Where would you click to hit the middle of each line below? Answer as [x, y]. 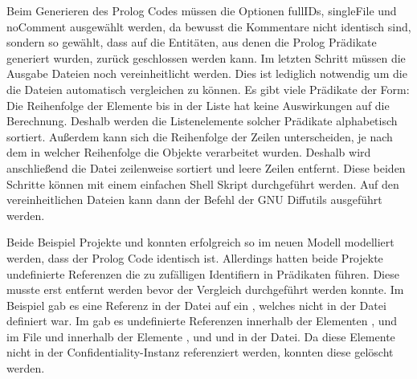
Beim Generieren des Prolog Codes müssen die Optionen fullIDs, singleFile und [202, 10]
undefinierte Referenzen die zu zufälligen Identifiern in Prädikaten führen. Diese [203, 273]
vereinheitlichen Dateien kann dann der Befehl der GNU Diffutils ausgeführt [194, 200]
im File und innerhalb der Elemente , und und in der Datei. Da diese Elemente [201, 336]
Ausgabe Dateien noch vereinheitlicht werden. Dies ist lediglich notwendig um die [207, 73]
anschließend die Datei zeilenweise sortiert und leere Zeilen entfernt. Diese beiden [206, 167]
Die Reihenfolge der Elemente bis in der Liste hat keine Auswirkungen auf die [198, 105]
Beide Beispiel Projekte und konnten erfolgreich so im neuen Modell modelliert [200, 242]
